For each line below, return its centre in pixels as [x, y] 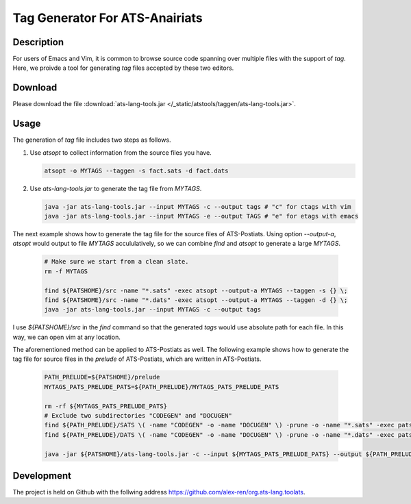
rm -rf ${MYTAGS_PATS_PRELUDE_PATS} [106, 406]
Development [42, 476]
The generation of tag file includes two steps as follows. [92, 140]
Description [38, 42]
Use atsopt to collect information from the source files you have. [121, 152]
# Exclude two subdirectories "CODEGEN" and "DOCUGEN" [138, 416]
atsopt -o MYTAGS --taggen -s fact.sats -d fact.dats [136, 171]
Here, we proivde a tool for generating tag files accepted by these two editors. [123, 68]
